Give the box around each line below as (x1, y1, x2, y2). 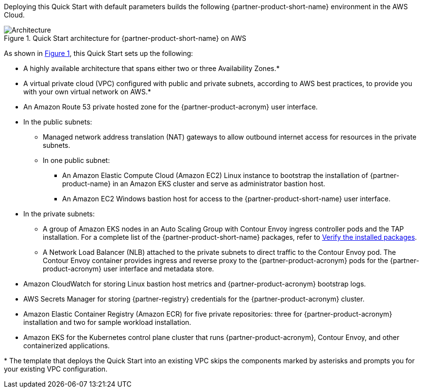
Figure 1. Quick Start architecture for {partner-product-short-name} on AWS (4, 34, 247, 42)
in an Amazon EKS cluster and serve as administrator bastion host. (112, 179, 325, 188)
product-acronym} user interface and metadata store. (43, 265, 214, 273)
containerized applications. (23, 341, 110, 350)
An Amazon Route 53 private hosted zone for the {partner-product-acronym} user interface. (23, 103, 318, 111)
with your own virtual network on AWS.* (23, 88, 151, 96)
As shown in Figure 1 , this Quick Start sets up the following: (4, 49, 193, 57)
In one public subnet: (43, 156, 110, 164)
